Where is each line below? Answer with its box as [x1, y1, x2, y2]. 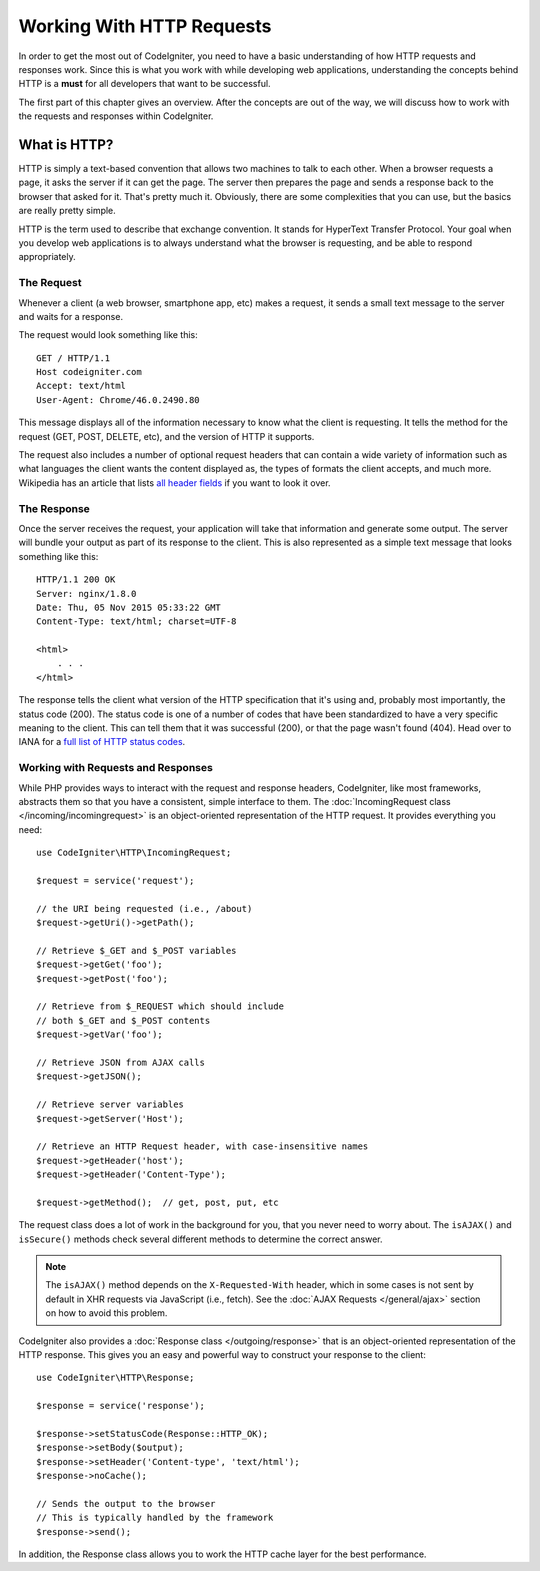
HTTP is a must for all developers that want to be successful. [18, 78, 271, 90]
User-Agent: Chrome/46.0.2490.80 [36, 394, 200, 405]
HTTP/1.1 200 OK [36, 574, 116, 585]
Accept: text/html [36, 380, 127, 392]
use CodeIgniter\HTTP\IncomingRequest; [36, 847, 232, 859]
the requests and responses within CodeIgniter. [18, 110, 214, 122]
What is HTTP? [18, 136, 114, 153]
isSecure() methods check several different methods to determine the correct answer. [18, 1233, 383, 1245]
